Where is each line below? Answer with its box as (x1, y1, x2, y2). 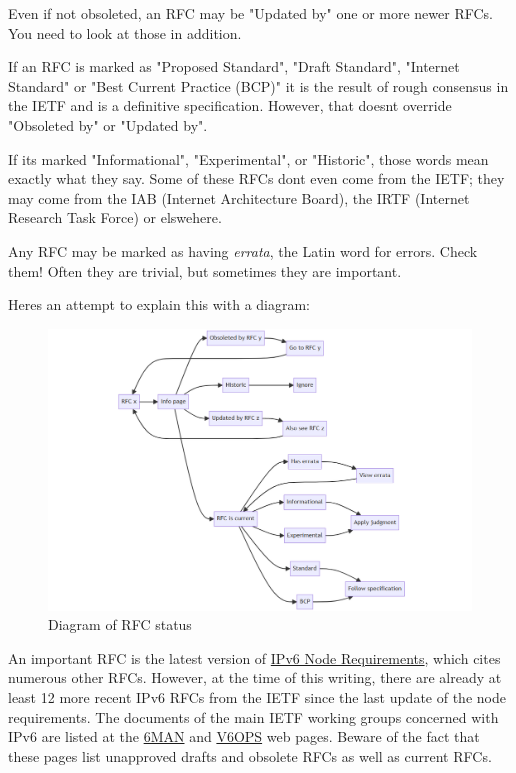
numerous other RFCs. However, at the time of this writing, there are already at (8, 667, 502, 688)
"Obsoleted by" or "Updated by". (8, 114, 208, 135)
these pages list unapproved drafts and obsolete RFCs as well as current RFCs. (8, 745, 492, 766)
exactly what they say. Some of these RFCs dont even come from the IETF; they (8, 168, 505, 189)
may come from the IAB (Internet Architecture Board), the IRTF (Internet (8, 187, 470, 208)
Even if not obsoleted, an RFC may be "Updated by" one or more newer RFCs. (8, 3, 493, 23)
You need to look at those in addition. (8, 22, 242, 43)
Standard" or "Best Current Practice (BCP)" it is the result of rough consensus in (8, 75, 509, 96)
